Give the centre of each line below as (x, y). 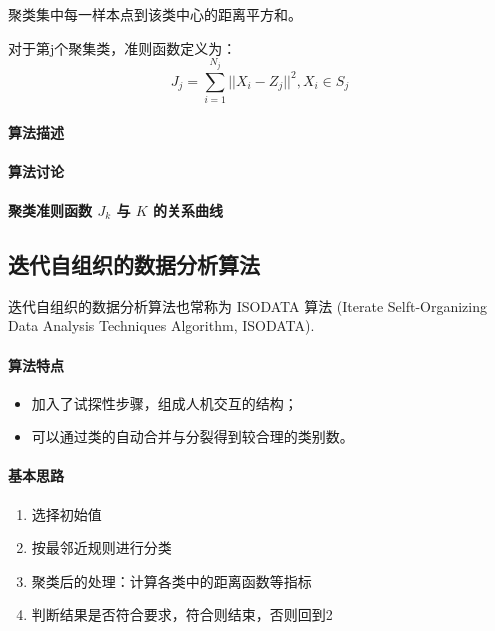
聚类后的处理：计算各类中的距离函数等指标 (171, 580)
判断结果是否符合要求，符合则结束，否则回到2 (182, 614)
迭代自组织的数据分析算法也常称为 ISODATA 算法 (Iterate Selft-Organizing (248, 305)
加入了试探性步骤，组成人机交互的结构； (164, 402)
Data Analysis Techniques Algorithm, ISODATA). (161, 325)
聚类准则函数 (50, 209)
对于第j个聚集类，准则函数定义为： (122, 47)
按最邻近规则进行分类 (101, 547)
